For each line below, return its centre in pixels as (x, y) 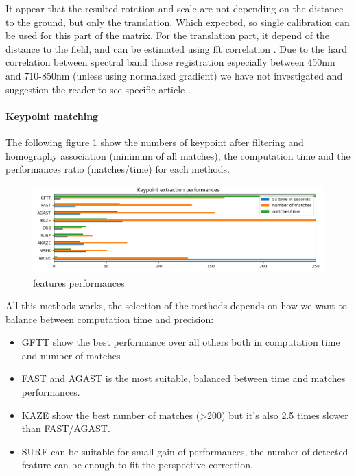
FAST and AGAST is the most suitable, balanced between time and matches (183, 378)
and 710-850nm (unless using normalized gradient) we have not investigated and (174, 75)
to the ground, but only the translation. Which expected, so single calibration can (178, 22)
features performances (79, 282)
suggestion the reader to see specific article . (98, 89)
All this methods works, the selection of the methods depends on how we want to (176, 306)
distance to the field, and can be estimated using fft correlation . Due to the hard (176, 48)
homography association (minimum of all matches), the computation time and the (178, 155)
